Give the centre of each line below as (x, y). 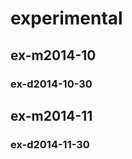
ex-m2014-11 (51, 115)
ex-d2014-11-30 (50, 144)
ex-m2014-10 (53, 55)
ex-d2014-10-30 (51, 84)
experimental (66, 18)
